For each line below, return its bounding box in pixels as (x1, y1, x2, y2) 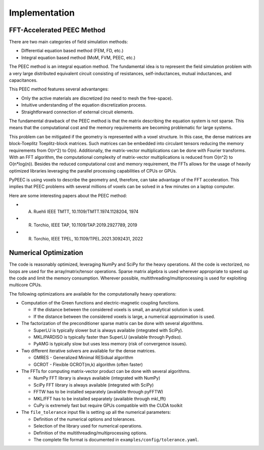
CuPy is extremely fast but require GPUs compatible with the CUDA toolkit (33, 402, 183, 408)
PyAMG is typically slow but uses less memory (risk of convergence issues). (33, 341, 188, 347)
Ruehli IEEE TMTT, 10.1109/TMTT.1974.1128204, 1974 (33, 208, 139, 214)
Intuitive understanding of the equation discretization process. (21, 102, 147, 108)
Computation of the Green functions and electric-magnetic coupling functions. (21, 300, 179, 306)
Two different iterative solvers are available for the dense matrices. (21, 347, 156, 354)
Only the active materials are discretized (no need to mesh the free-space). (21, 95, 173, 101)
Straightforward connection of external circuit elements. (21, 109, 134, 115)
